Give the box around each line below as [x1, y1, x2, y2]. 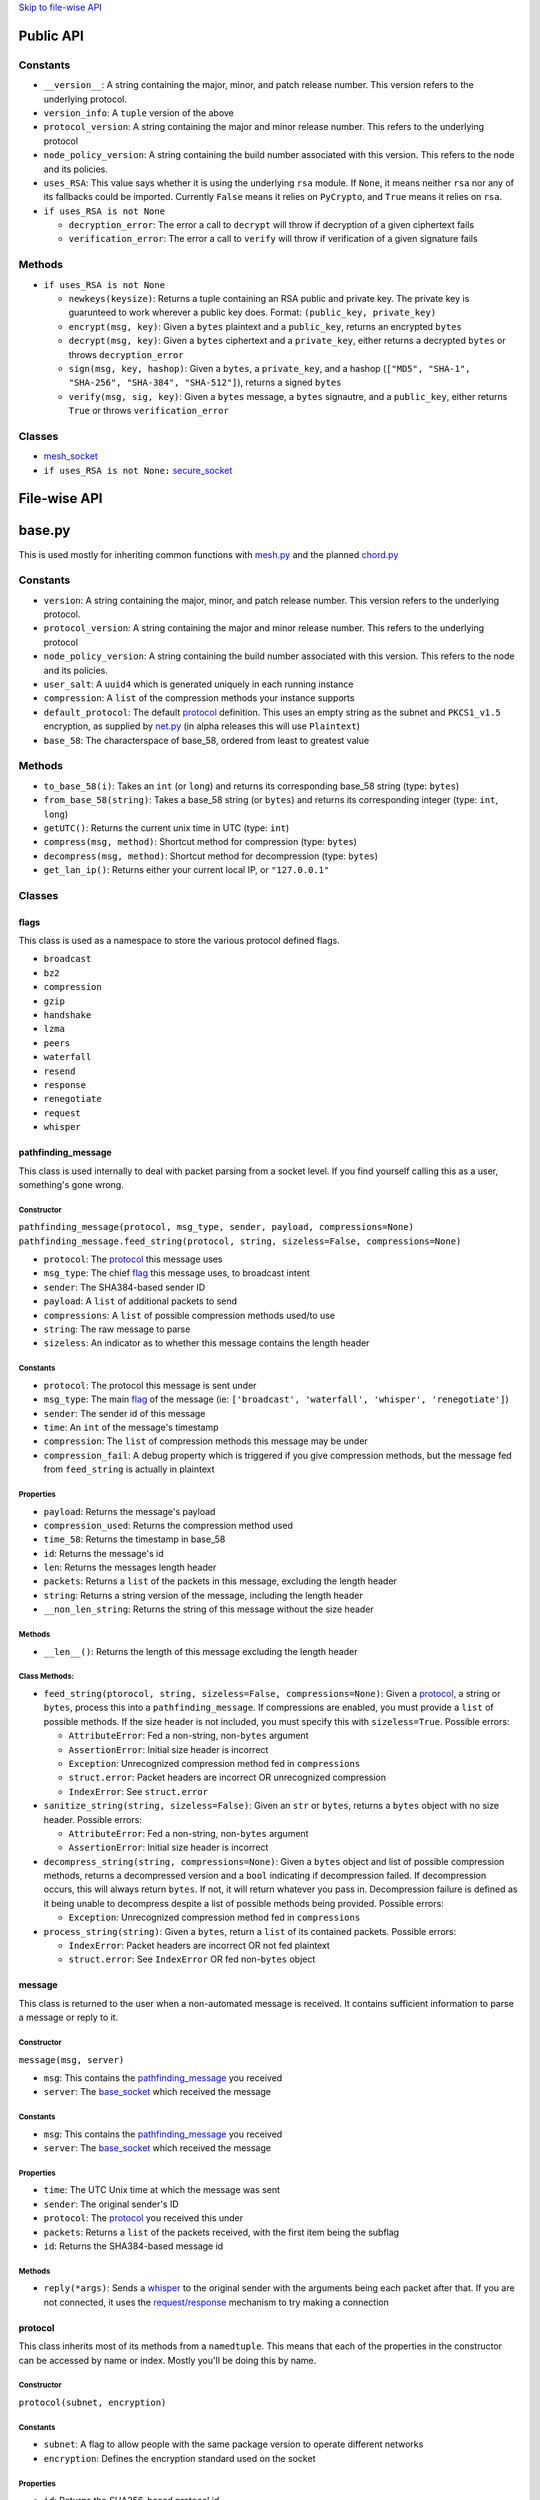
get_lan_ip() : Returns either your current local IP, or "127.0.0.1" [43, 864, 330, 876]
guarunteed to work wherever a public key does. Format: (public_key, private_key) [68, 306, 437, 319]
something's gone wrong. [18, 1178, 124, 1190]
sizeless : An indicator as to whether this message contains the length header [43, 1337, 370, 1349]
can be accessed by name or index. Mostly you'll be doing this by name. [18, 2354, 317, 2366]
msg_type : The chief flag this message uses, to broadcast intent [43, 1267, 310, 1279]
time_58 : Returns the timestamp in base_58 [43, 1533, 226, 1545]
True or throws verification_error [68, 405, 229, 417]
